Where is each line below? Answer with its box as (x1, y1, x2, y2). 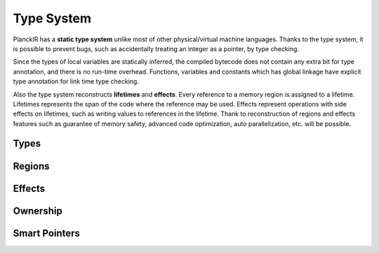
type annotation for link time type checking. (13, 77, 140, 86)
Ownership (13, 205, 62, 217)
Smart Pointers (13, 227, 81, 239)
